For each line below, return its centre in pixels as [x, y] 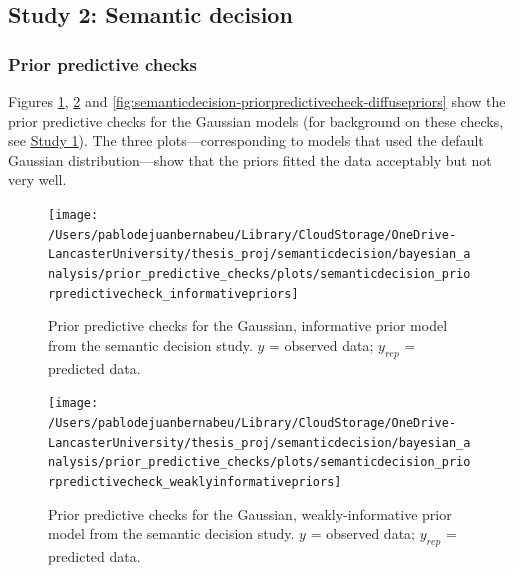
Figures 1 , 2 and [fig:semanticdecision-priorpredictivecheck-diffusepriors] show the [257, 101]
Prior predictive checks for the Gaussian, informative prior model [248, 325]
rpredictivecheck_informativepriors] [173, 293]
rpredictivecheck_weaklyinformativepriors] [195, 481]
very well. [37, 179]
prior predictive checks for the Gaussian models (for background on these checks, [256, 120]
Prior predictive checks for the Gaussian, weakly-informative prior [250, 513]
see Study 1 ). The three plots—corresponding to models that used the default [246, 140]
